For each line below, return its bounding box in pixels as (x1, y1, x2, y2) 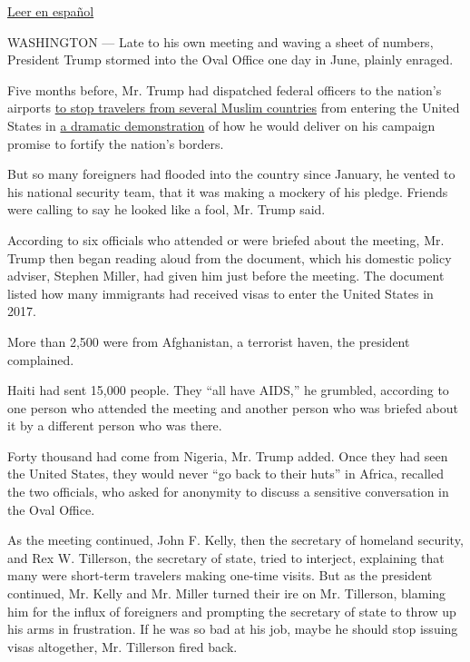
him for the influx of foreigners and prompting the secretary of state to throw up (7, 601, 456, 620)
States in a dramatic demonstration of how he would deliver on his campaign (7, 115, 436, 134)
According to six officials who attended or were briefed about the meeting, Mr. (7, 230, 445, 249)
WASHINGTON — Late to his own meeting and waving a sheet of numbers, (7, 32, 434, 51)
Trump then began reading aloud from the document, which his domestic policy (7, 248, 452, 267)
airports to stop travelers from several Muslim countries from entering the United (7, 98, 460, 117)
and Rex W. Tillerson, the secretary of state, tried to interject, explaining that (7, 548, 445, 567)
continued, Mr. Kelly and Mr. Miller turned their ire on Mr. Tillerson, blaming (7, 584, 446, 603)
